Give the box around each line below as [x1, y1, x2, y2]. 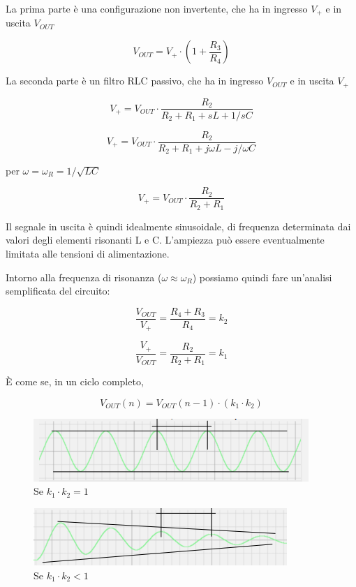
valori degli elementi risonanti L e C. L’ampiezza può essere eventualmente [6, 232, 325, 247]
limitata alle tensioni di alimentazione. [6, 246, 170, 260]
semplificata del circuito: [6, 283, 110, 298]
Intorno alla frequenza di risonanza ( [6, 269, 162, 284]
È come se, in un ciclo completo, [6, 374, 144, 389]
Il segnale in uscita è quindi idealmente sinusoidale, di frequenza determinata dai [6, 218, 351, 233]
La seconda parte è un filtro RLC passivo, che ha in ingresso [6, 73, 264, 88]
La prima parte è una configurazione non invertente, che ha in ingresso [6, 1, 308, 15]
